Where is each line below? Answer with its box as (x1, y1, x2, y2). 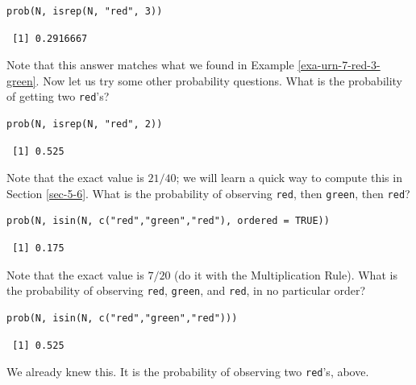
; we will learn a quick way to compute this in (176, 169, 402, 186)
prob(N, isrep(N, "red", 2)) (6, 118, 163, 130)
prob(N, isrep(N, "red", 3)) (6, 6, 163, 17)
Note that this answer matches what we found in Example (6, 56, 294, 73)
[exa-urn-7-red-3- (297, 56, 381, 73)
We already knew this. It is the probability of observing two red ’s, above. (6, 363, 369, 380)
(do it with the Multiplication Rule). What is (174, 266, 397, 283)
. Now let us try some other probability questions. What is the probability (35, 72, 403, 89)
